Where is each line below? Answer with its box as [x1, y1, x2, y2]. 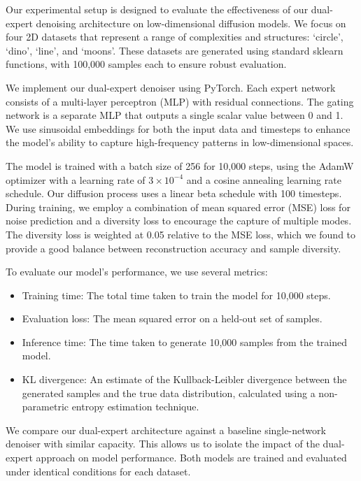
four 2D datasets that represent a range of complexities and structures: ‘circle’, [6, 29, 344, 44]
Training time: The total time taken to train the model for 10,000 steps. [22, 287, 331, 302]
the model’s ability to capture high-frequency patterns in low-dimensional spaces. [6, 135, 354, 150]
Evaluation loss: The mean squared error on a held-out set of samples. [22, 311, 323, 326]
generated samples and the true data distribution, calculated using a [22, 385, 316, 400]
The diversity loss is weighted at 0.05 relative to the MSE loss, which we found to [6, 227, 356, 241]
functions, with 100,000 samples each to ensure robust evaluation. [6, 57, 287, 71]
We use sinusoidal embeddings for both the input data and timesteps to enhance [6, 121, 351, 136]
